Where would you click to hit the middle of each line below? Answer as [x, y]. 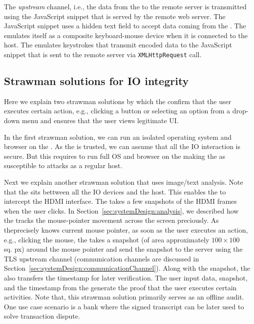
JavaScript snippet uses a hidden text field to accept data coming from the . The [125, 26]
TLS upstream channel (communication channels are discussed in [102, 258]
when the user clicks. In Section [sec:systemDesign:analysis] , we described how [121, 210]
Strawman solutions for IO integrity [96, 81]
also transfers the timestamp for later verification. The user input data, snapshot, [126, 277]
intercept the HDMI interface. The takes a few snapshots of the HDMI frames [120, 201]
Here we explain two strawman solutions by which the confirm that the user [118, 101]
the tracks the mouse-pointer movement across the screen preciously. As [111, 220]
